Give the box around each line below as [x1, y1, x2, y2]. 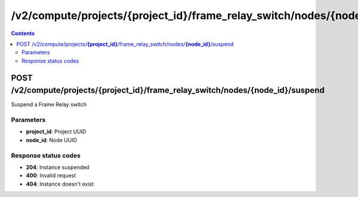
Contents [11, 30, 35, 37]
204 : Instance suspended [26, 164, 89, 171]
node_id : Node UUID [26, 136, 78, 143]
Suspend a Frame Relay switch [11, 101, 87, 108]
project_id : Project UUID [26, 128, 87, 135]
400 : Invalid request [26, 172, 76, 179]
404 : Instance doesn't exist [26, 180, 94, 187]
